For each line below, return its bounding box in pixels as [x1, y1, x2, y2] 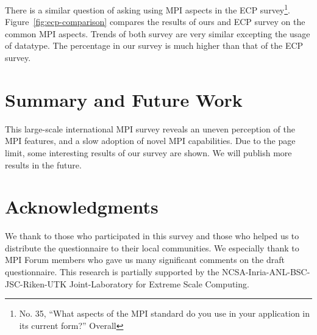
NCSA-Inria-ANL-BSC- [222, 265, 310, 278]
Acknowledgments [5, 194, 158, 219]
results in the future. [5, 158, 82, 171]
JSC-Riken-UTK [5, 277, 67, 290]
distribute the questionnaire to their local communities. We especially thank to [5, 241, 299, 254]
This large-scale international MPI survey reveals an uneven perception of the [5, 122, 295, 135]
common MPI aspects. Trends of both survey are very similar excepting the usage [5, 27, 310, 40]
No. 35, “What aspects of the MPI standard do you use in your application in [19, 307, 310, 320]
